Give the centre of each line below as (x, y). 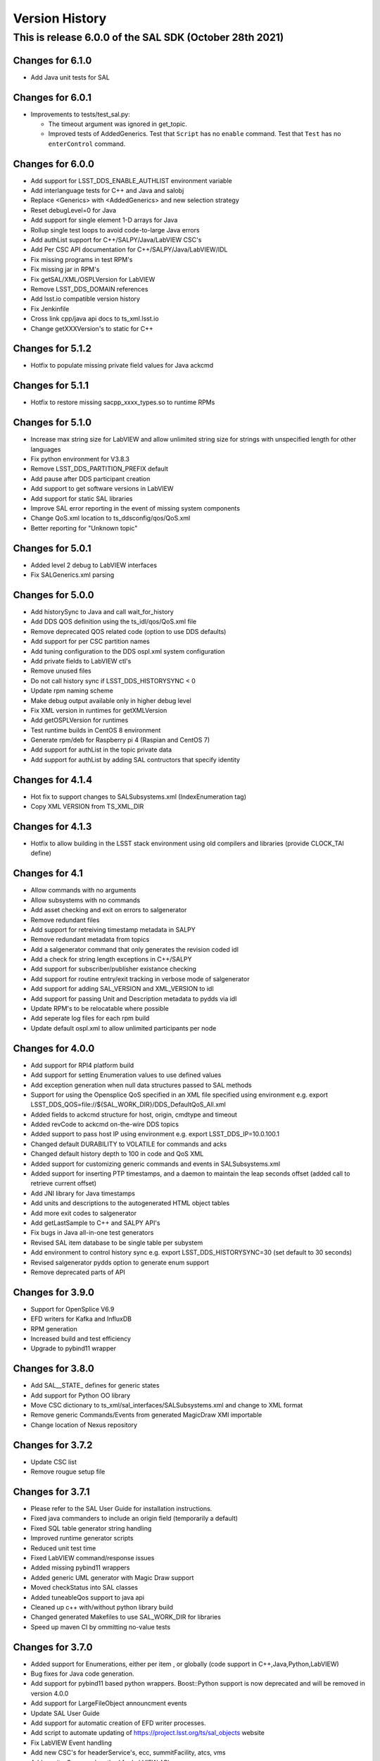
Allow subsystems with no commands (85, 900)
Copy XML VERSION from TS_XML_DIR (87, 807)
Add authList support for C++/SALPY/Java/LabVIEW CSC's (116, 240)
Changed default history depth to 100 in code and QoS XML (117, 1154)
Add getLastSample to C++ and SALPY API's (95, 1223)
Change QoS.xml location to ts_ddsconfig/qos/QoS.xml (110, 518)
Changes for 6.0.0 (54, 164)
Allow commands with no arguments (83, 890)
